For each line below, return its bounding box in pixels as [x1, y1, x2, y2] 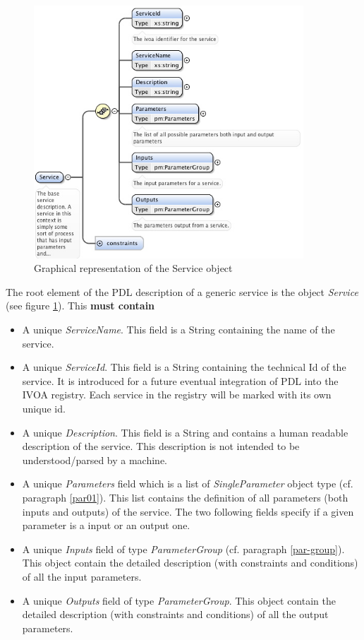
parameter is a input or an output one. [22, 518, 190, 533]
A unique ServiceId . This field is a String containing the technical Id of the [22, 360, 346, 374]
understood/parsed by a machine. [22, 452, 167, 467]
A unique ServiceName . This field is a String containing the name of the [22, 322, 335, 337]
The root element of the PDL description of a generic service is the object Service [6, 284, 358, 299]
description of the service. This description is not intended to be [22, 439, 300, 454]
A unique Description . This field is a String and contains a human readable [22, 425, 348, 439]
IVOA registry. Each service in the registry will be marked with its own [22, 387, 332, 402]
